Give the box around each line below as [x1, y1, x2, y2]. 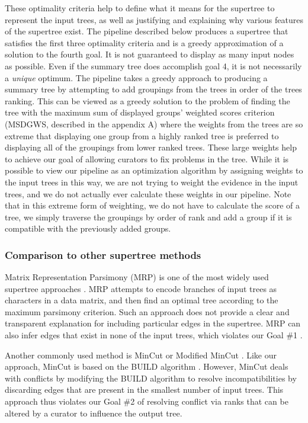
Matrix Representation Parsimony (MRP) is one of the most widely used [5, 271, 269, 283]
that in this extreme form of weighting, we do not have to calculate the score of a [5, 199, 300, 211]
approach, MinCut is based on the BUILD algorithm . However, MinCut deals [5, 360, 288, 373]
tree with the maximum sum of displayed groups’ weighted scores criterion [5, 106, 275, 118]
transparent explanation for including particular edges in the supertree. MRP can [5, 317, 301, 329]
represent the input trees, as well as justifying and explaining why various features [5, 13, 303, 25]
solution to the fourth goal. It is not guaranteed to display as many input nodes [5, 48, 294, 60]
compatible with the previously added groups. [5, 222, 171, 235]
